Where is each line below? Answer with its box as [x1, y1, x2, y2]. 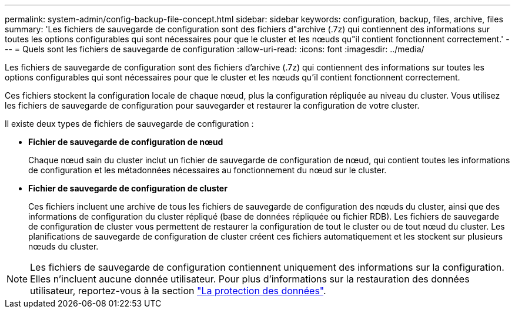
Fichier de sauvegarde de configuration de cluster [28, 183, 228, 193]
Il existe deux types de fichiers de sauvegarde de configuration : [5, 119, 254, 129]
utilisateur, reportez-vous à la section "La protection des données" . [30, 285, 326, 297]
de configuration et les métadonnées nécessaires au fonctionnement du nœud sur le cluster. [28, 165, 387, 175]
